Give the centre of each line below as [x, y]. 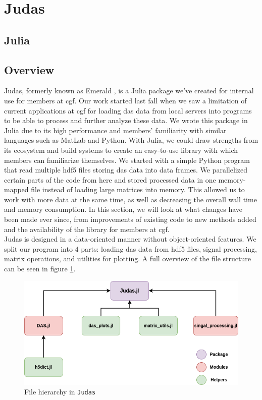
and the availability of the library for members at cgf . [87, 229]
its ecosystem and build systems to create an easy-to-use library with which [121, 150]
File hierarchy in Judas [60, 392]
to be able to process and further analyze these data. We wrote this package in [126, 120]
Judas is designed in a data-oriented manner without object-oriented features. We [130, 239]
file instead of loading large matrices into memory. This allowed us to [138, 189]
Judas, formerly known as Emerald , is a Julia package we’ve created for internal [129, 91]
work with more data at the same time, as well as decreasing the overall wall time [130, 199]
